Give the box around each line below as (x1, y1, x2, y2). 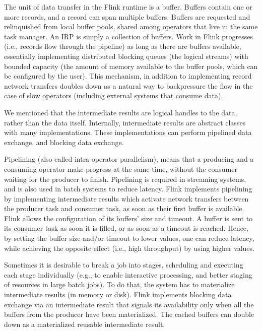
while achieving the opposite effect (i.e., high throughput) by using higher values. (4, 242, 254, 253)
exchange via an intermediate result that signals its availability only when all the (4, 299, 254, 309)
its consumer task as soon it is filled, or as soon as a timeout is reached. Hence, (4, 223, 248, 233)
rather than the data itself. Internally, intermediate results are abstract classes (4, 117, 246, 127)
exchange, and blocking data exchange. (4, 137, 124, 147)
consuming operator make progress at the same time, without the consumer (4, 163, 237, 174)
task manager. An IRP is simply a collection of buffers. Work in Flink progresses (4, 31, 253, 41)
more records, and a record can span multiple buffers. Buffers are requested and (4, 11, 250, 22)
